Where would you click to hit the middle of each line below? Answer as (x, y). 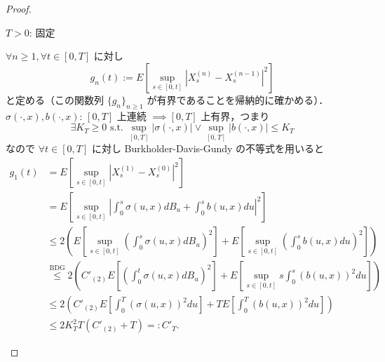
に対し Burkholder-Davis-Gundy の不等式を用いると (208, 148)
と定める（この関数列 (55, 99)
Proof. (19, 8)
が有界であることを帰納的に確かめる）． (238, 99)
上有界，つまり (235, 115)
